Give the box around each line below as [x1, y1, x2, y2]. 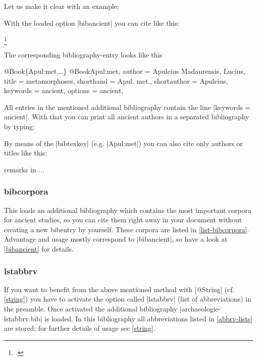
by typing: [4, 121, 35, 132]
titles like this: [4, 148, 47, 158]
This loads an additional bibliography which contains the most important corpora [4, 205, 252, 215]
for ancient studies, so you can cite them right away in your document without [4, 214, 242, 225]
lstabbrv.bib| [4, 313, 43, 323]
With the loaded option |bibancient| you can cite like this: [4, 17, 179, 28]
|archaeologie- [179, 304, 221, 314]
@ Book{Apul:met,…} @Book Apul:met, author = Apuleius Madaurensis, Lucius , [4, 66, 246, 76]
